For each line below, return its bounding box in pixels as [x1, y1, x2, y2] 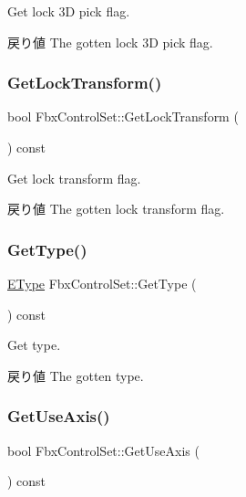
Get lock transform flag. [7, 168, 141, 187]
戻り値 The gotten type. [7, 365, 144, 385]
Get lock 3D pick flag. [7, 2, 130, 20]
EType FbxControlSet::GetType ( [7, 274, 197, 292]
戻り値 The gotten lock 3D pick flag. [7, 32, 213, 51]
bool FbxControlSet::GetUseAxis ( [7, 440, 200, 460]
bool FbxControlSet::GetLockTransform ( [7, 107, 239, 126]
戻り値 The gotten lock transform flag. [7, 199, 225, 218]
